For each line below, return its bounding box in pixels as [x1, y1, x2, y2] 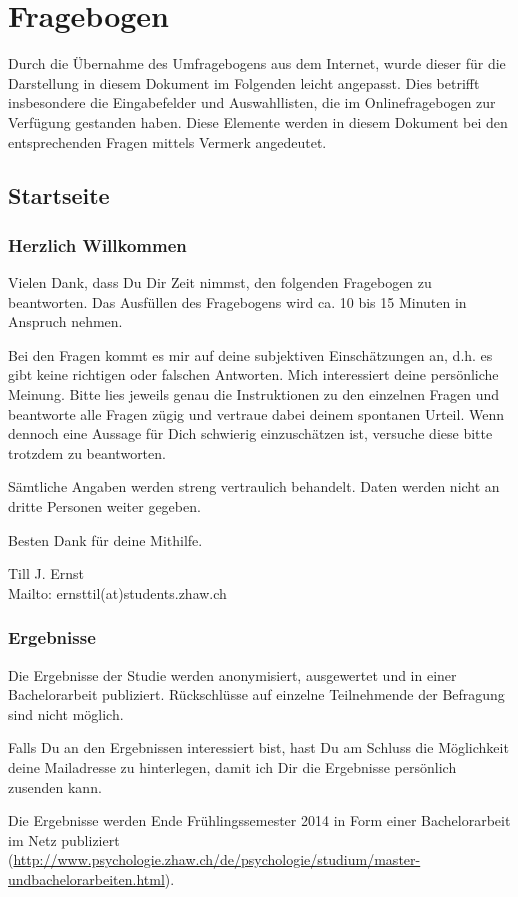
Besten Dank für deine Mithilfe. [8, 529, 203, 550]
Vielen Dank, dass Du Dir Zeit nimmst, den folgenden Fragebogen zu [8, 272, 432, 293]
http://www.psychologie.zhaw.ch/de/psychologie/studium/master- [13, 849, 421, 870]
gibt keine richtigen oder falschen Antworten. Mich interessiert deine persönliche [8, 364, 499, 385]
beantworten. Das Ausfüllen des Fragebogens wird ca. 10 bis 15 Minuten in [8, 291, 467, 312]
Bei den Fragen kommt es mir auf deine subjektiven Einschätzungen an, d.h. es [8, 344, 493, 365]
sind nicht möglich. [8, 703, 124, 724]
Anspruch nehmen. [8, 311, 123, 332]
